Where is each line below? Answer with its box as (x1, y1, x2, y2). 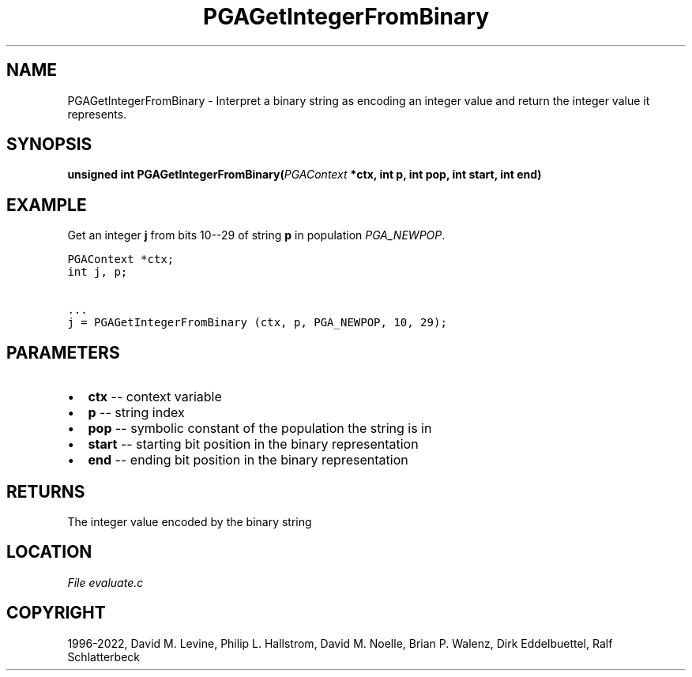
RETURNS (6, 481, 85, 502)
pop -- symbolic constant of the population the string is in (88, 420, 432, 437)
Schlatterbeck (67, 649, 140, 664)
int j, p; (67, 265, 128, 279)
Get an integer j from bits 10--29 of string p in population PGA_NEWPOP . (67, 228, 446, 243)
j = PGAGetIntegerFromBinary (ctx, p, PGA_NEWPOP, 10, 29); (67, 316, 447, 329)
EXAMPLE (6, 194, 87, 215)
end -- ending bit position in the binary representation (88, 452, 408, 468)
